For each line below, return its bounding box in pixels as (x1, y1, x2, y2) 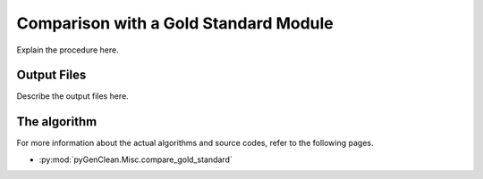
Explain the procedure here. (16, 45, 120, 55)
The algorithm (16, 114, 97, 129)
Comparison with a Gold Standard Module (16, 13, 335, 33)
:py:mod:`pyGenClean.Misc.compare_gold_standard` (38, 154, 233, 165)
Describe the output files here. (16, 91, 129, 102)
